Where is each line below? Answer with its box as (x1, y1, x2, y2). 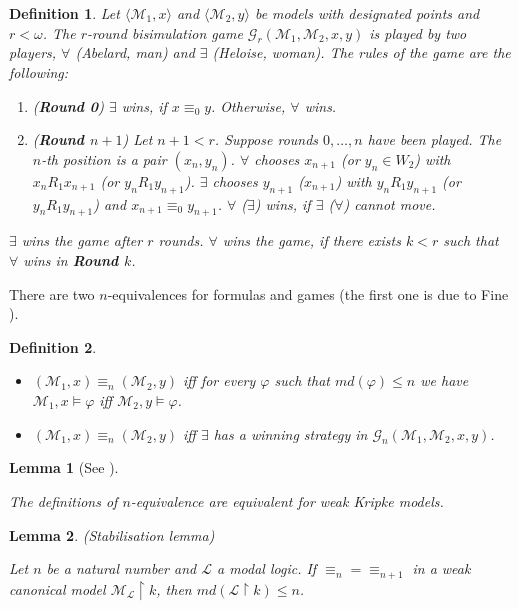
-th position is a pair (41, 148, 167, 169)
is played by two (369, 22, 467, 43)
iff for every (182, 370, 256, 391)
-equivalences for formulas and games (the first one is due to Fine (107, 283, 509, 304)
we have (420, 370, 469, 391)
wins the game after (21, 230, 143, 251)
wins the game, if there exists (222, 230, 401, 251)
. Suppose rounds (214, 129, 319, 150)
